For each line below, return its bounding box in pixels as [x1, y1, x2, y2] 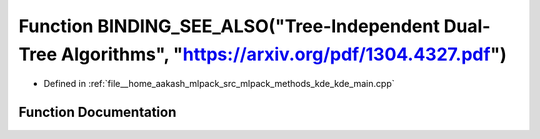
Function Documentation [18, 104, 177, 121]
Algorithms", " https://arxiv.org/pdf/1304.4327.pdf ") [60, 43, 507, 65]
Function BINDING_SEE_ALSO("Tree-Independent [18, 15, 440, 37]
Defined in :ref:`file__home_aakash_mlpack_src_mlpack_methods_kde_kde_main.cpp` [43, 78, 395, 90]
